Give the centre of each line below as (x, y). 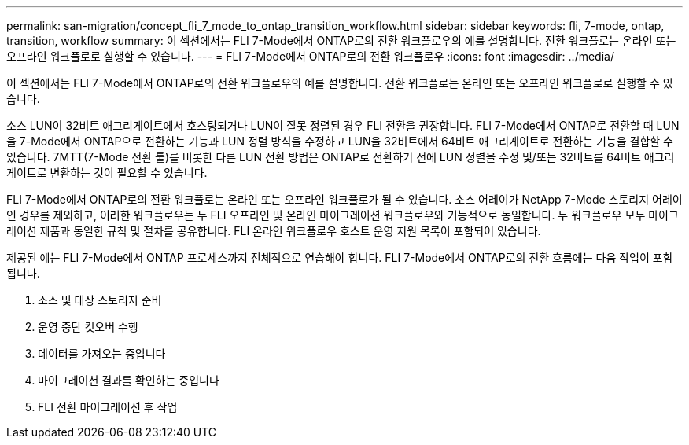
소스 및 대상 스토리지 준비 (100, 300)
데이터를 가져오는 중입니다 (102, 353)
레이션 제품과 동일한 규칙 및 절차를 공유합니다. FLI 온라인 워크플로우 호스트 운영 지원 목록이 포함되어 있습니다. (274, 231)
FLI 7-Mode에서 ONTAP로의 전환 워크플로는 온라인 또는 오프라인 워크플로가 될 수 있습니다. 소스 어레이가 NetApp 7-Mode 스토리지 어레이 (344, 199)
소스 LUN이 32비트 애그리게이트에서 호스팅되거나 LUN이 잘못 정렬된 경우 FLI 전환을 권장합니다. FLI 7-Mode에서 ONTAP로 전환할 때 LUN (343, 125)
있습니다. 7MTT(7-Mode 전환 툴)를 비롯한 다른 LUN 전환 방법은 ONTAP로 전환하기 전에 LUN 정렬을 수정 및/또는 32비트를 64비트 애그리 (341, 157)
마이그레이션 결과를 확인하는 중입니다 (129, 380)
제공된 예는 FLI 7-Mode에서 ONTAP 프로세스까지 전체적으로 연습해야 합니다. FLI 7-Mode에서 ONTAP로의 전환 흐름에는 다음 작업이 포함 (340, 257)
